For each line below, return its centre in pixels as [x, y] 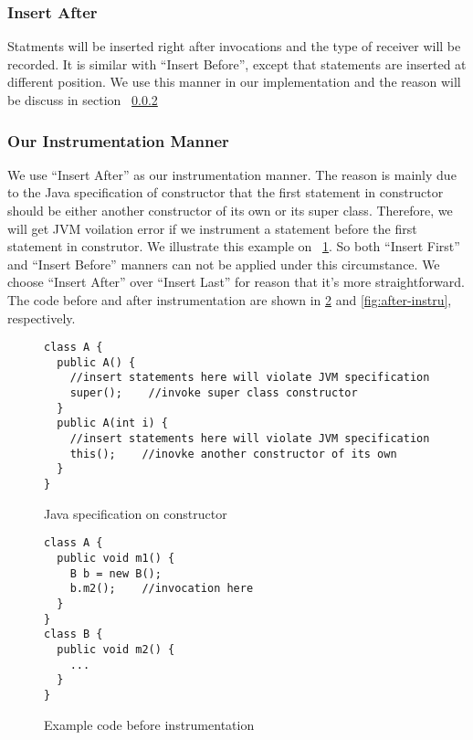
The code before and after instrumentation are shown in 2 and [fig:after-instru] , [230, 299]
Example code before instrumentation [149, 724]
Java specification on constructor [136, 513]
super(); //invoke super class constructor [214, 393]
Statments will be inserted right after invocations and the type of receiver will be [234, 46]
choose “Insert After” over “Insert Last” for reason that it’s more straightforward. [236, 282]
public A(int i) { [113, 423]
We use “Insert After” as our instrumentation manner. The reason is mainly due [232, 174]
